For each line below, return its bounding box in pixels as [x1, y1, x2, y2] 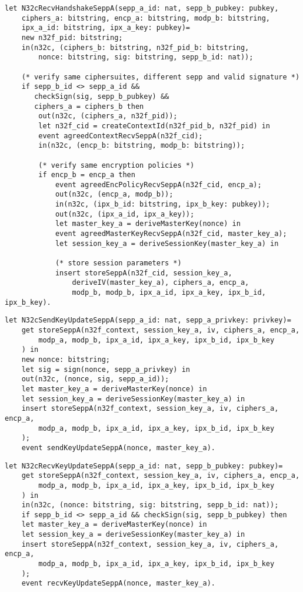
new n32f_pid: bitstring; [21, 33, 123, 42]
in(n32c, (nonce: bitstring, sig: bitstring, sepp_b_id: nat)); [21, 501, 279, 510]
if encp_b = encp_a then [38, 171, 135, 179]
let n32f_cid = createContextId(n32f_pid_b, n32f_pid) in [38, 121, 271, 130]
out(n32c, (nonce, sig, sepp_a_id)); [21, 375, 169, 384]
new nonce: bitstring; [21, 355, 110, 364]
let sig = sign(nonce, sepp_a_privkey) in [21, 365, 190, 374]
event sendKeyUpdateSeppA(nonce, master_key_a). [21, 443, 215, 452]
